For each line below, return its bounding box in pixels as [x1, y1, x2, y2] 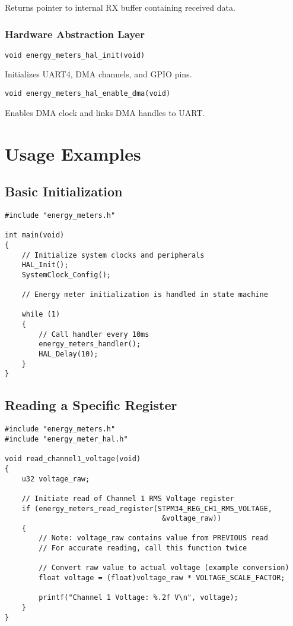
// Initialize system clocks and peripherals [21, 251, 205, 259]
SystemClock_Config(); [21, 270, 111, 279]
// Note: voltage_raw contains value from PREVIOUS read [39, 534, 268, 543]
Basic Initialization [5, 182, 123, 201]
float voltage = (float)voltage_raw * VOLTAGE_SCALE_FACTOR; [39, 574, 285, 583]
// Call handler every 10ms [39, 330, 149, 339]
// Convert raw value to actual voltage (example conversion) [39, 564, 289, 572]
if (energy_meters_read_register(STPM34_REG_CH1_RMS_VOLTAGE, [21, 504, 273, 513]
